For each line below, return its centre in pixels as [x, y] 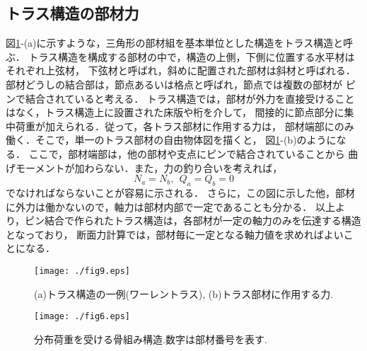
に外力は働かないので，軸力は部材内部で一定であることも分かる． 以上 [170, 206]
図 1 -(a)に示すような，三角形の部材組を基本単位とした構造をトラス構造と [175, 43]
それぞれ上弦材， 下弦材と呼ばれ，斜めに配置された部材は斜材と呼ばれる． [181, 70]
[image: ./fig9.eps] [82, 271]
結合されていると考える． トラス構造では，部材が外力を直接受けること [190, 98]
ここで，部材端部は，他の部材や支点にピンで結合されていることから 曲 [193, 153]
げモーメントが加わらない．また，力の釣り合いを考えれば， [144, 167]
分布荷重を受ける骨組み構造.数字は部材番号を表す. [151, 339]
